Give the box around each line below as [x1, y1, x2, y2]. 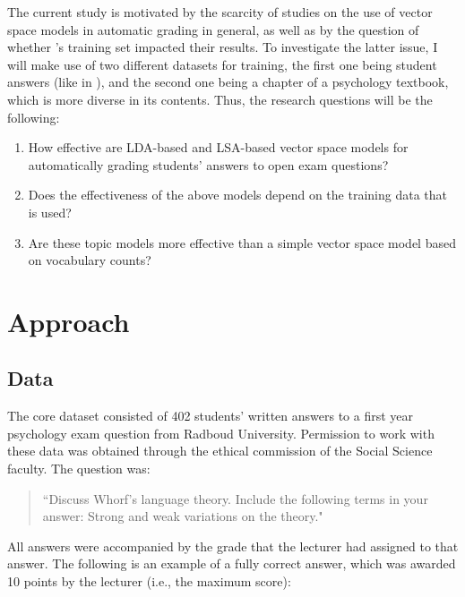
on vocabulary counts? [28, 251, 151, 269]
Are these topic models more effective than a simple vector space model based [28, 233, 456, 252]
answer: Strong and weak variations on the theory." [42, 507, 323, 525]
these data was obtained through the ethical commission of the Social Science [7, 441, 433, 460]
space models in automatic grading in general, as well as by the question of [7, 20, 419, 38]
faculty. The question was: [7, 459, 151, 478]
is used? [28, 202, 72, 221]
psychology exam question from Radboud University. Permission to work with [7, 423, 435, 442]
